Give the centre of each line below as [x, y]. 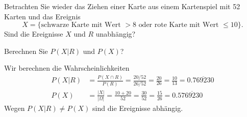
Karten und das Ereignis [42, 16]
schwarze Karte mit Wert [81, 25]
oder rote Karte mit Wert [179, 25]
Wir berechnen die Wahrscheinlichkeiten [67, 68]
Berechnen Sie [26, 51]
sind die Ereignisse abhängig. [138, 108]
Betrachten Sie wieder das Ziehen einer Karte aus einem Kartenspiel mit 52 [122, 6]
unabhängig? [116, 34]
